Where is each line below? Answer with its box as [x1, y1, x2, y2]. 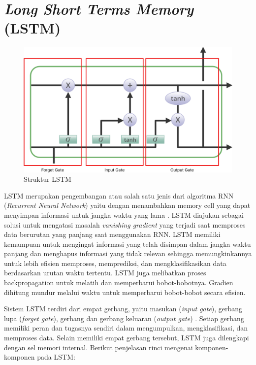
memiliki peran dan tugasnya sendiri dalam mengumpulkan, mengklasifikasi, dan [4, 323, 248, 333]
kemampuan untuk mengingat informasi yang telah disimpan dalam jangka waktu [4, 238, 251, 249]
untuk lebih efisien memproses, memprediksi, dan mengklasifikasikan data [4, 258, 226, 268]
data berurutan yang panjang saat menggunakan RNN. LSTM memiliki [4, 229, 221, 239]
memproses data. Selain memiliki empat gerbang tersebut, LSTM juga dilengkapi [4, 332, 249, 343]
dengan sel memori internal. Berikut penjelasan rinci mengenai [4, 342, 193, 352]
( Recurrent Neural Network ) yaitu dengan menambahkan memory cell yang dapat [4, 200, 251, 210]
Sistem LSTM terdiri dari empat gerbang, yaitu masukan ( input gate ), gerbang [4, 303, 243, 314]
